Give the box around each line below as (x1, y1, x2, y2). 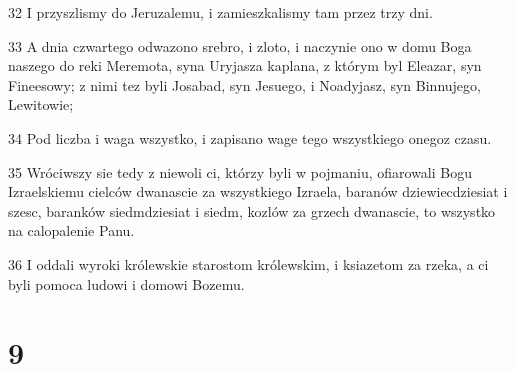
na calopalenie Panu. (8, 220, 135, 241)
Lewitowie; (8, 94, 74, 115)
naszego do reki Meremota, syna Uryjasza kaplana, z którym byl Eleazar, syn (8, 55, 482, 76)
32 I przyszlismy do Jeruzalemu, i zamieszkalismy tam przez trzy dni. (8, 2, 433, 22)
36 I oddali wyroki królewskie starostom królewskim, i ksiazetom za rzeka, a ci (8, 253, 489, 274)
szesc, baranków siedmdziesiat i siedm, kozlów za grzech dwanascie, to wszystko (8, 200, 496, 221)
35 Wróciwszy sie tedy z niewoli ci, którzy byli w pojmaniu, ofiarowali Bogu (8, 161, 473, 182)
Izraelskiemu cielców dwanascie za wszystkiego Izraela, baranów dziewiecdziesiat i (8, 181, 508, 202)
